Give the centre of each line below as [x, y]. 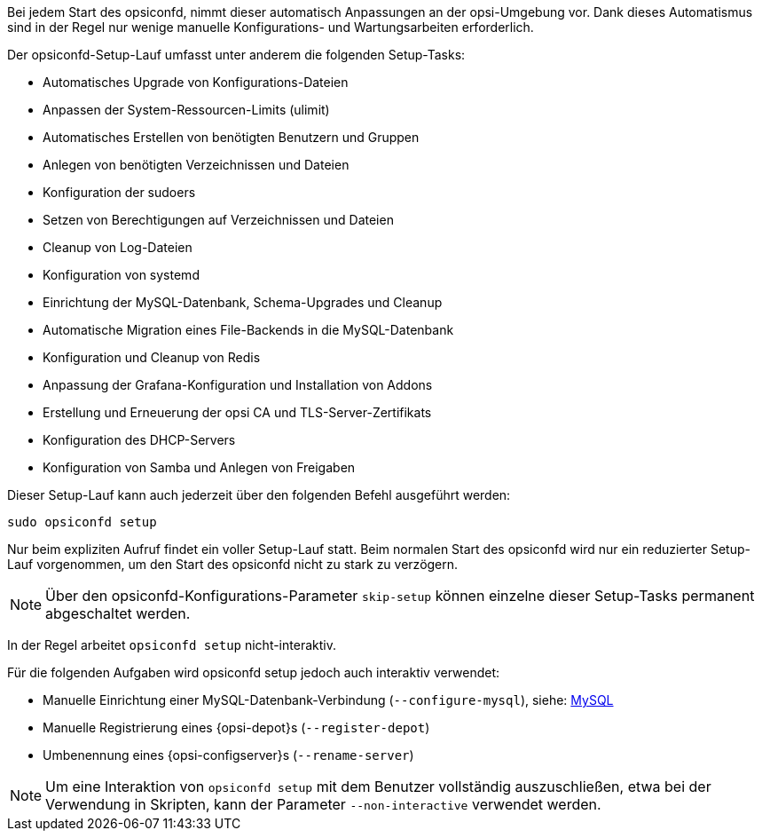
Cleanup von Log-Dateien [118, 247]
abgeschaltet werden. [118, 613]
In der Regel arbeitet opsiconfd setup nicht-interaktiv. [172, 645]
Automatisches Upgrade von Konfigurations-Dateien [196, 82]
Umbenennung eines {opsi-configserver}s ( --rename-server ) [228, 755]
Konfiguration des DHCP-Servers [139, 440]
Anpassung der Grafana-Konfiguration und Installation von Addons [238, 385]
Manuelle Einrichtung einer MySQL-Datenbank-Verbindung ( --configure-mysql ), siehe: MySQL [328, 700]
